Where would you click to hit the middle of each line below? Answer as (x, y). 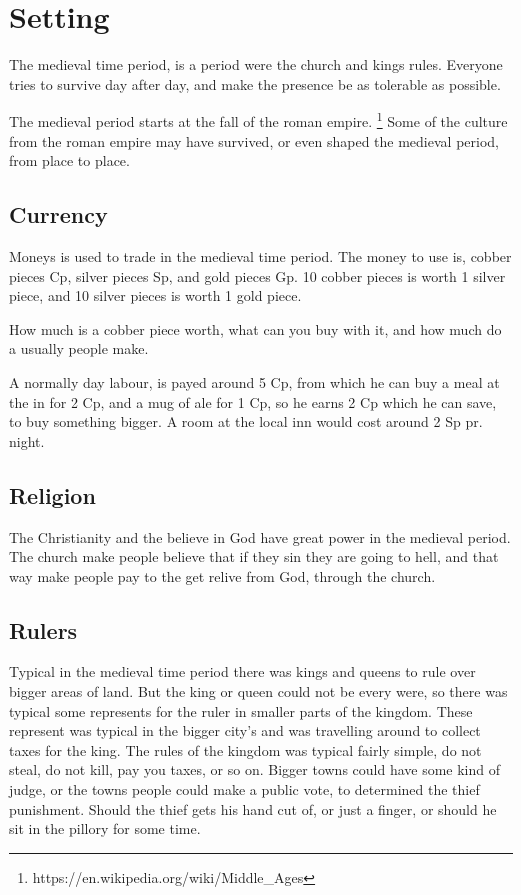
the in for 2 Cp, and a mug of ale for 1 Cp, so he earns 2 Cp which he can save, (253, 401)
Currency (58, 214)
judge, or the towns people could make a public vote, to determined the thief (244, 789)
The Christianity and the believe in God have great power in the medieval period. (260, 536)
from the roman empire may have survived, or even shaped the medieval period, (254, 140)
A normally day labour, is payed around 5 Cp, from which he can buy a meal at (254, 381)
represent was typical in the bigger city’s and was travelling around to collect (245, 730)
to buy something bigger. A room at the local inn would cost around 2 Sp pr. (246, 421)
